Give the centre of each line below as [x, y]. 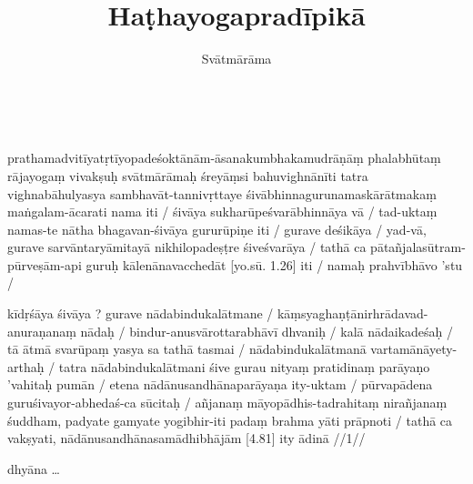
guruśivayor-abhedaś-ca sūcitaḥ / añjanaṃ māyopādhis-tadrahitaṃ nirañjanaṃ [227, 403]
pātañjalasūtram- [418, 247]
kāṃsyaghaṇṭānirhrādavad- [352, 313]
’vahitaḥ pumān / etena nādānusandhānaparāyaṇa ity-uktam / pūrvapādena [220, 384]
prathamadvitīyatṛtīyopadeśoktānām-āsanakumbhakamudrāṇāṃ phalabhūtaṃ [224, 158]
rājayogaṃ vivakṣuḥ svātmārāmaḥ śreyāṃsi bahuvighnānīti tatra [188, 175]
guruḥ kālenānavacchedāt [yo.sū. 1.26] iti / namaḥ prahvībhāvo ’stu [274, 264]
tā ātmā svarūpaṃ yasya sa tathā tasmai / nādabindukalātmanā [187, 349]
